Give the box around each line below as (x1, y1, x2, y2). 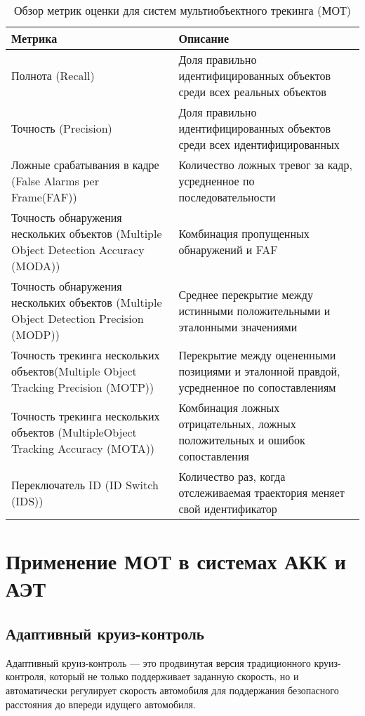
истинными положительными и (178, 302, 331, 319)
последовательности (178, 189, 276, 205)
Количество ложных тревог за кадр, (178, 157, 352, 173)
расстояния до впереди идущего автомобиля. (6, 696, 196, 711)
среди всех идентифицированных (178, 136, 340, 152)
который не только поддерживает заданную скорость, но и (49, 669, 299, 684)
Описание (178, 30, 230, 46)
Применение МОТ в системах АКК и (6, 547, 346, 576)
